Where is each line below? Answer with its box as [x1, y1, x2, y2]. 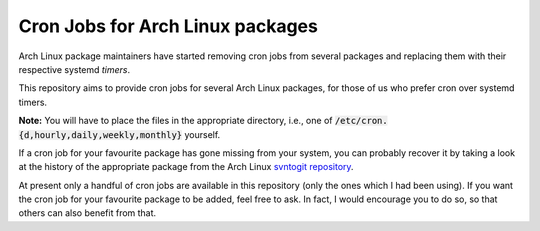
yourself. [184, 128, 221, 140]
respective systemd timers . [18, 63, 131, 75]
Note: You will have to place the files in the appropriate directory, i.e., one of [18, 115, 333, 127]
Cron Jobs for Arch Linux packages [18, 15, 319, 37]
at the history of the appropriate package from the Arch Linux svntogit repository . [18, 161, 354, 173]
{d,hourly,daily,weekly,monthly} [18, 129, 183, 140]
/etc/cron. [334, 115, 389, 127]
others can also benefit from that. [18, 207, 157, 219]
